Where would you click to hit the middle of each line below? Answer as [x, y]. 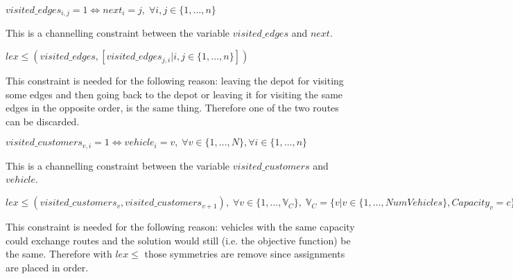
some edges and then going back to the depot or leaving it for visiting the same [174, 94]
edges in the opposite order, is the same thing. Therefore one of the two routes [172, 108]
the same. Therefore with [59, 254]
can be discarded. [43, 121]
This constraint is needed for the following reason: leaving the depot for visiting [175, 81]
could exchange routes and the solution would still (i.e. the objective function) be [178, 240]
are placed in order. [47, 267]
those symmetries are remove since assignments [245, 254]
